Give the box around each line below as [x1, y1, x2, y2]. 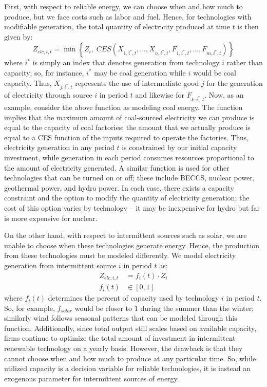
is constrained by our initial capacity [122, 142, 237, 153]
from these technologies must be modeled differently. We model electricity [4, 250, 236, 261]
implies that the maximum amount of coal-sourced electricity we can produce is [4, 112, 255, 122]
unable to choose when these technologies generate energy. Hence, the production [4, 239, 259, 250]
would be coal [193, 67, 236, 78]
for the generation [206, 77, 263, 88]
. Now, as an [204, 89, 244, 100]
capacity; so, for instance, [4, 67, 84, 78]
